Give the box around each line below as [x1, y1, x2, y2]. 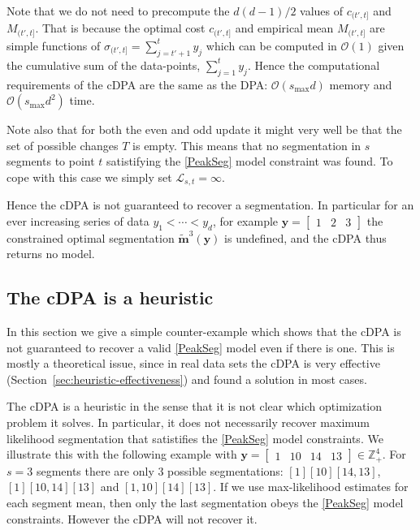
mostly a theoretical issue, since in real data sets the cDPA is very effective [6, 355, 380, 372]
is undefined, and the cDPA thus [224, 229, 387, 246]
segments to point [6, 153, 95, 170]
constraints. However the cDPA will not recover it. [6, 510, 258, 527]
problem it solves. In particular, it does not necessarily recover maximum [6, 414, 370, 431]
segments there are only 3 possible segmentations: [36, 462, 284, 479]
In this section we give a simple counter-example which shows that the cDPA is [6, 323, 401, 340]
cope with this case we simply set [6, 168, 172, 185]
